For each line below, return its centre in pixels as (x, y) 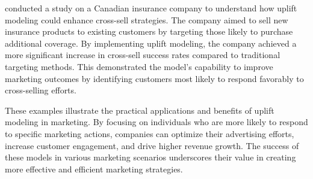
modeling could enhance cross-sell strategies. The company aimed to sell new (147, 19)
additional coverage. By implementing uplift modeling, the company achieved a (151, 43)
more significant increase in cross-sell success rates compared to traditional (143, 55)
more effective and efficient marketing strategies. (94, 169)
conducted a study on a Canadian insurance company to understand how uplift (151, 8)
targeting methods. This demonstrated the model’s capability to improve (139, 66)
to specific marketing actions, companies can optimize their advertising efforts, (150, 133)
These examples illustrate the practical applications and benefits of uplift (140, 110)
